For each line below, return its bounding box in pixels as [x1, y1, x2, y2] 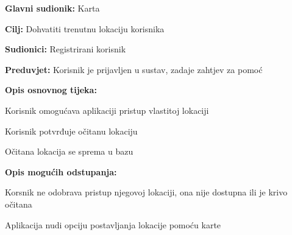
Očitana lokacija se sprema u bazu [5, 145, 134, 158]
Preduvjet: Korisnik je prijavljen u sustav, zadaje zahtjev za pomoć [5, 63, 263, 75]
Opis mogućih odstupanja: [5, 165, 117, 178]
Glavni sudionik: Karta [5, 2, 100, 14]
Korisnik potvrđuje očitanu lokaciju [5, 124, 138, 137]
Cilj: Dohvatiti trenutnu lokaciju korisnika [5, 22, 165, 35]
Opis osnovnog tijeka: [5, 83, 97, 96]
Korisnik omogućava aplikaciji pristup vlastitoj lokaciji [5, 103, 209, 116]
